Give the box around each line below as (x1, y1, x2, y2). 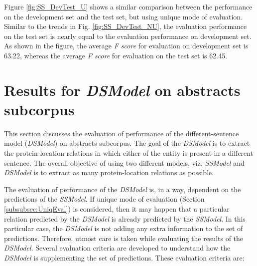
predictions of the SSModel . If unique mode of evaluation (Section (4, 194, 205, 204)
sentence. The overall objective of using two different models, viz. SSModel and (4, 157, 245, 168)
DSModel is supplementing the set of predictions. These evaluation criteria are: (4, 253, 245, 263)
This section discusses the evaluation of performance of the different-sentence (4, 128, 239, 138)
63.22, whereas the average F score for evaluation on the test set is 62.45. (4, 50, 228, 60)
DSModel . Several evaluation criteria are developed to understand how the (4, 243, 231, 253)
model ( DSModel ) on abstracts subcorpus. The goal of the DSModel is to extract (4, 138, 250, 148)
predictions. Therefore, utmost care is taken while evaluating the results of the (4, 233, 244, 243)
